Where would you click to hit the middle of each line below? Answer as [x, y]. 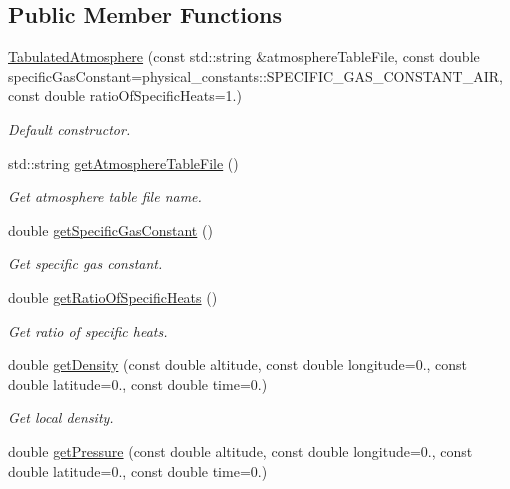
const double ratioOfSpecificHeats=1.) [125, 95]
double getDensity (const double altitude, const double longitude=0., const [238, 364]
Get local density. [61, 417]
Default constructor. [69, 128]
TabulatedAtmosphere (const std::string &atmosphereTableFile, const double [244, 56]
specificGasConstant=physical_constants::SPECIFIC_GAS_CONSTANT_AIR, [255, 75]
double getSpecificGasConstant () [110, 229]
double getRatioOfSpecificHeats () [113, 296]
